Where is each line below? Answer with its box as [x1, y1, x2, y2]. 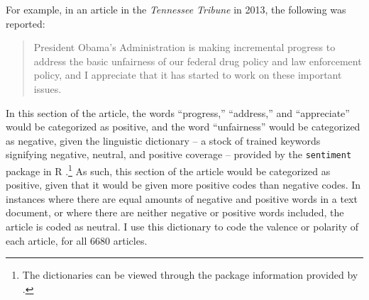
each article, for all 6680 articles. [6, 233, 148, 248]
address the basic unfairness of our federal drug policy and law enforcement [33, 53, 362, 68]
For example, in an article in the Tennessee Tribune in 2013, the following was [6, 2, 346, 16]
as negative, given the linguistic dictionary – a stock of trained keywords [6, 133, 321, 148]
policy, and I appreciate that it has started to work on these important [33, 67, 342, 82]
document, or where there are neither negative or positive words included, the [6, 205, 344, 220]
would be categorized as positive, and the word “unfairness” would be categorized [6, 119, 360, 134]
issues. [33, 81, 62, 96]
